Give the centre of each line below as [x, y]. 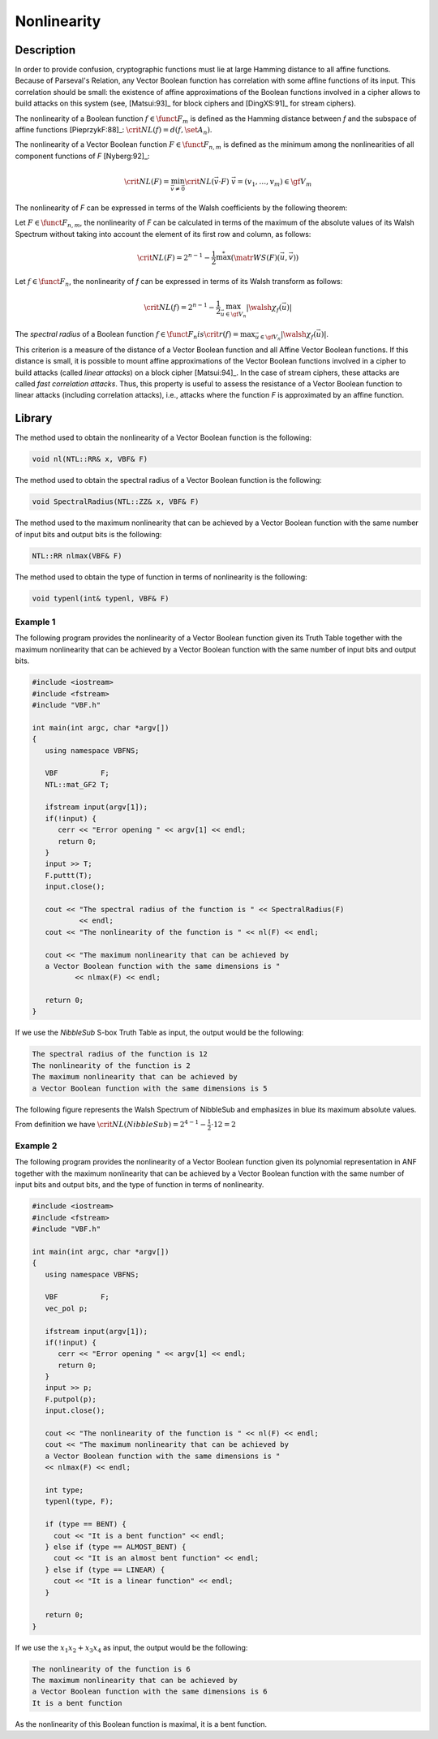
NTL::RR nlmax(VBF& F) [77, 555]
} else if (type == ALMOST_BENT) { [116, 1547]
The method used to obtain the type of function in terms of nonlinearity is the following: [161, 577]
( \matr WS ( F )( [255, 257]
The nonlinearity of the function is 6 [111, 1669]
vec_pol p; [67, 1308]
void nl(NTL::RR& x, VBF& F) [90, 459]
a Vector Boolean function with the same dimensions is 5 [150, 1088]
